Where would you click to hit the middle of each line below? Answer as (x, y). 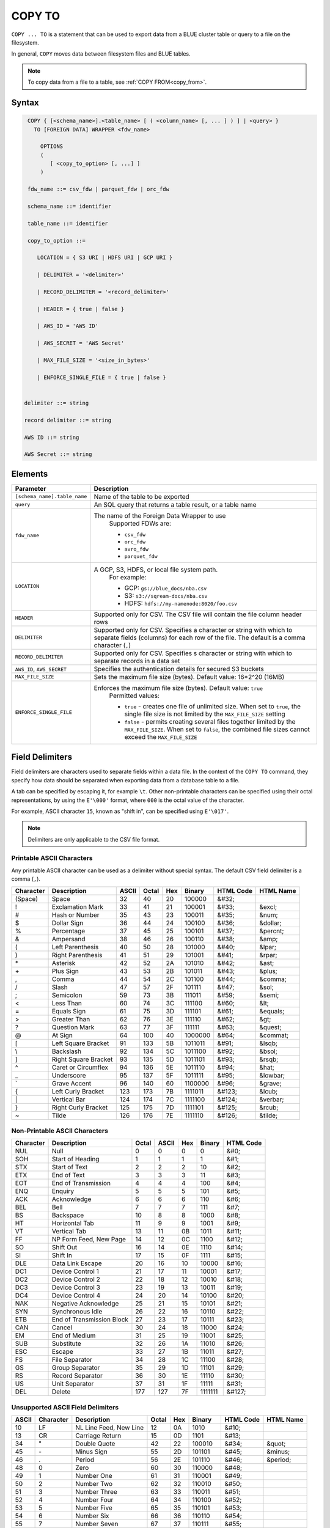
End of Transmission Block (90, 1320)
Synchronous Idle (77, 1312)
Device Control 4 (76, 1296)
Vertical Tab (69, 1232)
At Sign (62, 1035)
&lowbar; (272, 1075)
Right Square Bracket (82, 1059)
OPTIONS (52, 146)
